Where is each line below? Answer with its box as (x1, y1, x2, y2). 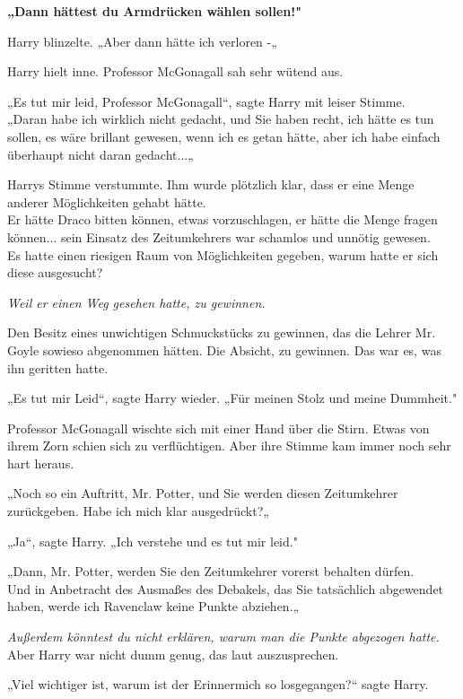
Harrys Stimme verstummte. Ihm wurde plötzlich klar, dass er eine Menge (7, 175, 415, 194)
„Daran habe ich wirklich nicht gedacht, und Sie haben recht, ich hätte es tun (7, 109, 434, 128)
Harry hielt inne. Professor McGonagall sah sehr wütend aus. (7, 62, 344, 81)
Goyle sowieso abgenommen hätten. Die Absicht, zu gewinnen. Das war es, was (7, 340, 441, 359)
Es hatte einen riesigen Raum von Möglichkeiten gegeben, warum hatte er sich (7, 245, 439, 264)
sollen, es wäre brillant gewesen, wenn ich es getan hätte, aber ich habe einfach (7, 127, 441, 145)
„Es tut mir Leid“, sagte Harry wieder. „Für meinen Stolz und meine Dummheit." (7, 389, 458, 407)
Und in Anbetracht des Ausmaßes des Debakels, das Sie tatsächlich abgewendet (7, 579, 444, 598)
